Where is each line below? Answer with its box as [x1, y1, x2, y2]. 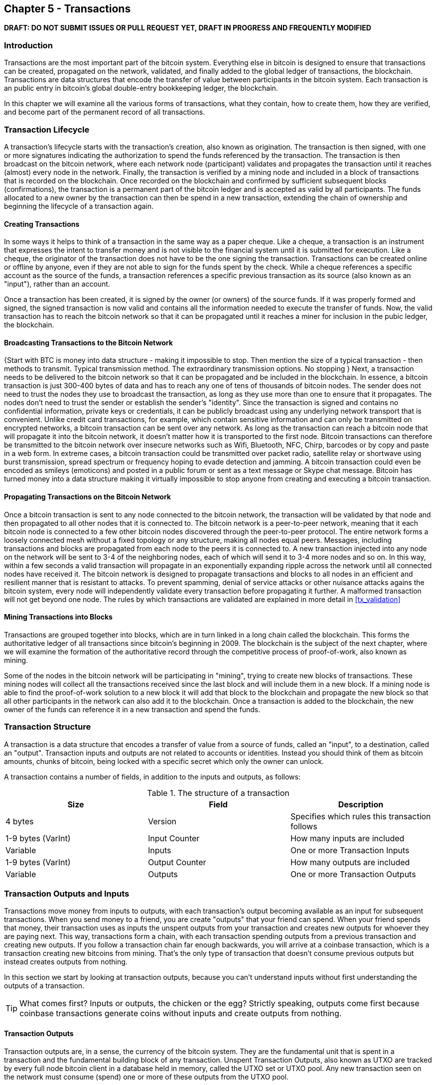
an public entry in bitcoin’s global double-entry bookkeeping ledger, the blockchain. [4, 84, 278, 93]
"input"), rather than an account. [4, 280, 110, 289]
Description [338, 799, 384, 809]
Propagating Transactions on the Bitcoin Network [4, 492, 171, 501]
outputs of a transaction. [4, 981, 85, 990]
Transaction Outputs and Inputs [4, 888, 130, 899]
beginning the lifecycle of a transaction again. [4, 201, 154, 210]
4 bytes [5, 816, 34, 826]
